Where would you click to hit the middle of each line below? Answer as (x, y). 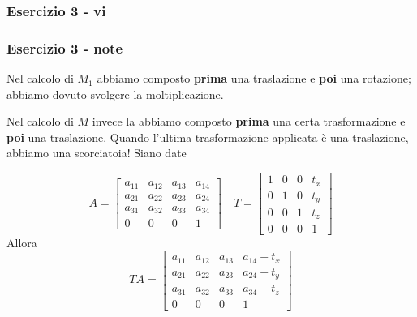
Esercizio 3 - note (64, 47)
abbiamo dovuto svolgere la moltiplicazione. (115, 94)
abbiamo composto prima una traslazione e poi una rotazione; (254, 78)
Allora (22, 242)
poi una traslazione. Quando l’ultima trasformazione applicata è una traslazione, (208, 137)
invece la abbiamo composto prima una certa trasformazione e (249, 121)
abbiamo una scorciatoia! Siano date (97, 153)
